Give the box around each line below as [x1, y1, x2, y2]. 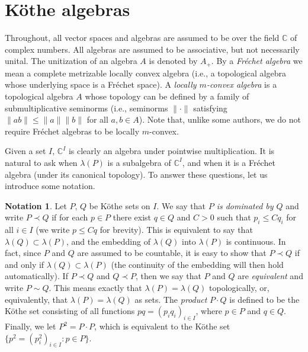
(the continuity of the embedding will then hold [111, 258, 284, 270]
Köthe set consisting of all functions [5, 305, 135, 317]
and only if [5, 258, 44, 270]
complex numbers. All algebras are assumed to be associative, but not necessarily [5, 43, 300, 55]
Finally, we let [5, 320, 56, 332]
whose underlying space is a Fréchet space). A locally [5, 78, 197, 91]
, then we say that [136, 270, 201, 282]
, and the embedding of [66, 235, 150, 247]
